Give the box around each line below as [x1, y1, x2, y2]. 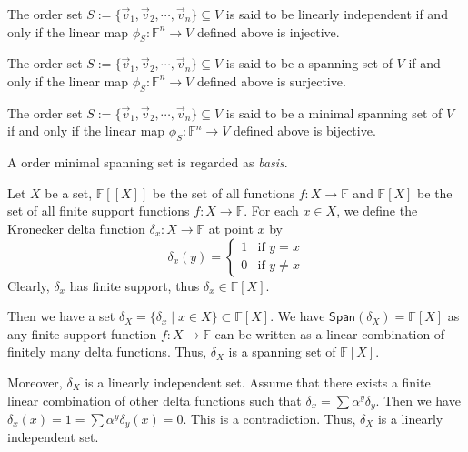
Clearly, [7, 276, 50, 295]
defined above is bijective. [233, 121, 376, 140]
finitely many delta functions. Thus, [7, 342, 207, 361]
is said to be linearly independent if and [225, 5, 448, 23]
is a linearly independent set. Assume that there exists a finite [85, 372, 431, 391]
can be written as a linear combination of [214, 324, 445, 343]
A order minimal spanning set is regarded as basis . [7, 153, 288, 172]
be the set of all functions [152, 183, 295, 202]
